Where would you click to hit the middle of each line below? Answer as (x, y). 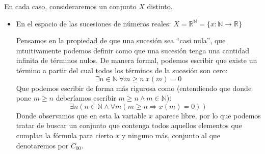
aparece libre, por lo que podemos (208, 115)
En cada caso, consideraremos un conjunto (70, 6)
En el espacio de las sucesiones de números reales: (94, 23)
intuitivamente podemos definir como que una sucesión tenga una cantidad (133, 50)
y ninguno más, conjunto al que (171, 135)
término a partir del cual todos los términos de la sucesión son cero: (122, 70)
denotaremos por (42, 145)
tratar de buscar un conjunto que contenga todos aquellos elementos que (129, 125)
